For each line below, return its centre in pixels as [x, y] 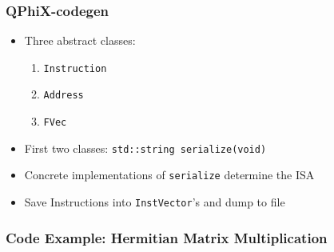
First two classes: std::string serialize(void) [145, 148]
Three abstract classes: [80, 40]
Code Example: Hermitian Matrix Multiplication [167, 237]
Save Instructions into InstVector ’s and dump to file [155, 202]
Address [64, 96]
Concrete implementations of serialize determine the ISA [169, 175]
